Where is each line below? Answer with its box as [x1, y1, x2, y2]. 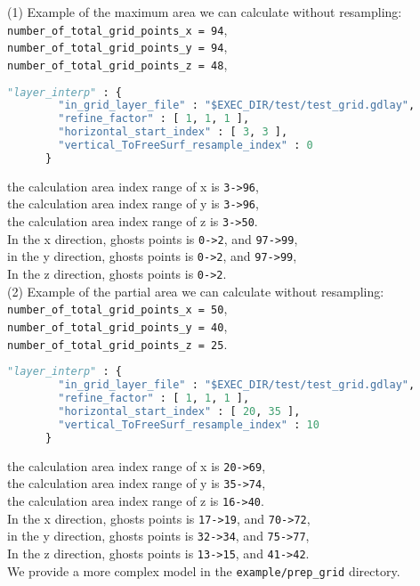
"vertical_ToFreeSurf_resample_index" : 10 [58, 418, 319, 431]
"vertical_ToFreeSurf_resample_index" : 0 [58, 139, 313, 152]
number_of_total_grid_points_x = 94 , [7, 20, 228, 38]
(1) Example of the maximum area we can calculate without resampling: [7, 3, 402, 20]
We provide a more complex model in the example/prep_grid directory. [7, 561, 400, 580]
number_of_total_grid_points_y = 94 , [7, 37, 228, 56]
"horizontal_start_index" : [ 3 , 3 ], [58, 126, 288, 139]
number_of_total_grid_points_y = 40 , [7, 317, 228, 335]
